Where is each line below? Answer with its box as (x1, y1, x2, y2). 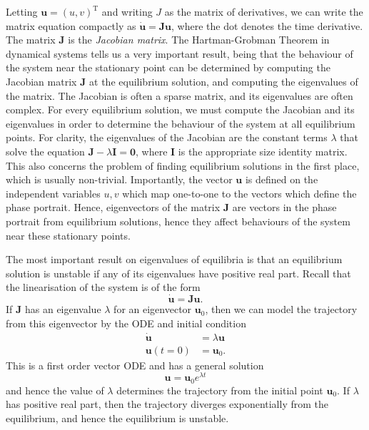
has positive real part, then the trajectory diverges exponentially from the (6, 396, 328, 411)
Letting (6, 4, 38, 19)
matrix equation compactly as (6, 18, 136, 33)
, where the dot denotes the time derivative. (171, 18, 363, 33)
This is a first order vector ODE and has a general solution (6, 357, 264, 372)
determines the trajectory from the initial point (116, 382, 323, 397)
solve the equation (6, 143, 85, 158)
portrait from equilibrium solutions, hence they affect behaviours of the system (6, 213, 350, 228)
